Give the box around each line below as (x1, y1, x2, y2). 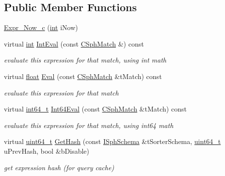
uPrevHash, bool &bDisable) (4, 145, 90, 156)
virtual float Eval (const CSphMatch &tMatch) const (4, 71, 162, 81)
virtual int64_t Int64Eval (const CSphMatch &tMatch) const (4, 104, 187, 114)
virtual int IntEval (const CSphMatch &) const (4, 38, 144, 48)
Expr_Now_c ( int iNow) (4, 22, 78, 32)
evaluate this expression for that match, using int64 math (4, 120, 174, 130)
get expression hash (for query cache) (4, 162, 114, 172)
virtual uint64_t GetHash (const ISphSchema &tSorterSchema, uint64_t (4, 136, 221, 146)
